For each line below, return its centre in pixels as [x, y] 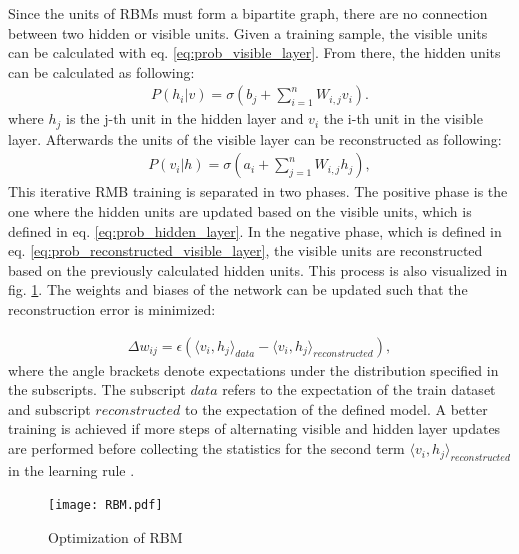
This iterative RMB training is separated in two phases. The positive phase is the [258, 191]
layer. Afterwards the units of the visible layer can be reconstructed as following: [255, 138]
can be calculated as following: [101, 71]
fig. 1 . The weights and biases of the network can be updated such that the [238, 289]
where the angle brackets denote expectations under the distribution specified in [253, 369]
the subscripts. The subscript [97, 389]
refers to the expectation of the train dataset [359, 389]
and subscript [49, 408]
